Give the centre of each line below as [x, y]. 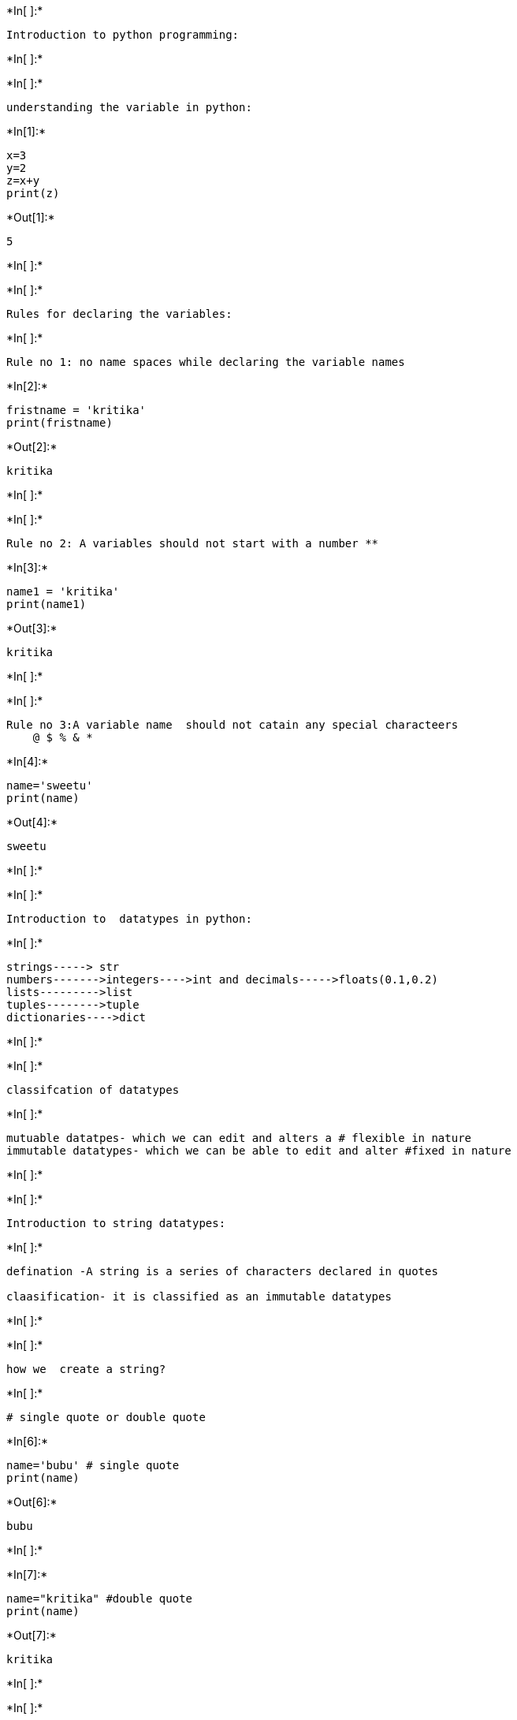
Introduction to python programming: [123, 35]
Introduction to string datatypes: [116, 1223]
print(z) [33, 193]
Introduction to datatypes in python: [129, 919]
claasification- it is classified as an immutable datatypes [199, 1297]
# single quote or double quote [106, 1417]
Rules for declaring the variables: [119, 314]
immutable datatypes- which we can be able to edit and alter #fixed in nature [259, 1151]
